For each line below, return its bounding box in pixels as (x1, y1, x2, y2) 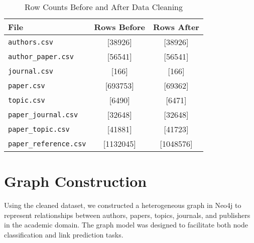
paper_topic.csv (8, 125, 70, 133)
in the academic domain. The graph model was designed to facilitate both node (4, 219, 248, 230)
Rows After (153, 21, 199, 33)
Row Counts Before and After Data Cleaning (24, 1, 183, 13)
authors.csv (8, 38, 54, 46)
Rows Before (94, 21, 146, 33)
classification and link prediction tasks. (4, 229, 123, 239)
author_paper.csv (8, 52, 74, 61)
